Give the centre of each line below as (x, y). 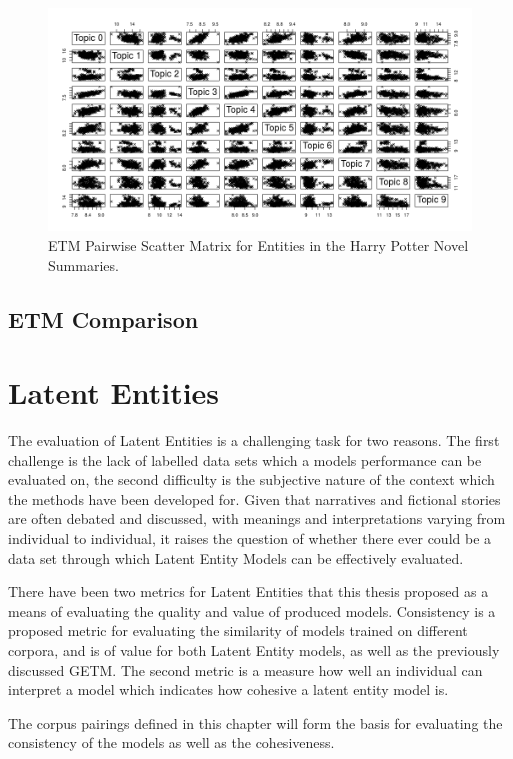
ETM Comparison (103, 318)
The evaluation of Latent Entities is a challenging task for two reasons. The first (254, 440)
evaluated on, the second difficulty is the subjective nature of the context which (251, 479)
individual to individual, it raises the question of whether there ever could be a (250, 538)
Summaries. (83, 264)
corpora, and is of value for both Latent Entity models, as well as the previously (254, 650)
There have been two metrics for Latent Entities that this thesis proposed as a (248, 591)
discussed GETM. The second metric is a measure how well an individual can (245, 669)
